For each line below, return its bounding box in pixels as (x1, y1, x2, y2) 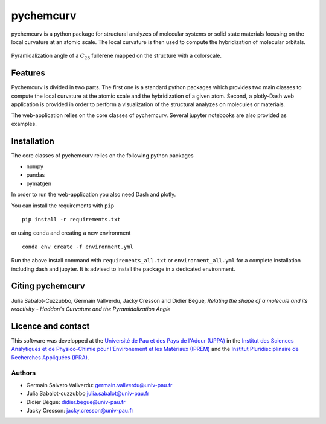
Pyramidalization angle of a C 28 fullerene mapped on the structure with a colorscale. (11, 52, 222, 61)
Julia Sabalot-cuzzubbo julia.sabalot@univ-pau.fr (26, 390, 150, 397)
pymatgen (26, 180, 51, 187)
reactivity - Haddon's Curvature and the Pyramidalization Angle (11, 305, 171, 312)
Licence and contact (11, 321, 90, 331)
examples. (11, 120, 37, 127)
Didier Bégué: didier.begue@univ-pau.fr (26, 398, 126, 405)
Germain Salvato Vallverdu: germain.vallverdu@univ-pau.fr (26, 381, 173, 388)
